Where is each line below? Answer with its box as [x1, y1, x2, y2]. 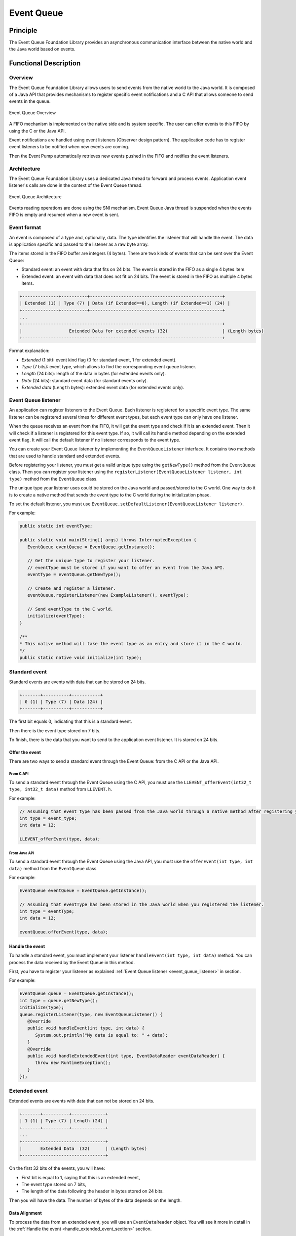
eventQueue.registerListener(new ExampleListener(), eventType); [27, 592, 189, 598]
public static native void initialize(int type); [19, 655, 142, 660]
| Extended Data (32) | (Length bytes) [19, 1146, 148, 1151]
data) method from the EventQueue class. [9, 865, 98, 871]
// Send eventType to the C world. [27, 606, 113, 612]
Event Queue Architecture [9, 193, 62, 200]
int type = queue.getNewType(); [19, 998, 98, 1003]
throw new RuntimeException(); [35, 1060, 111, 1065]
